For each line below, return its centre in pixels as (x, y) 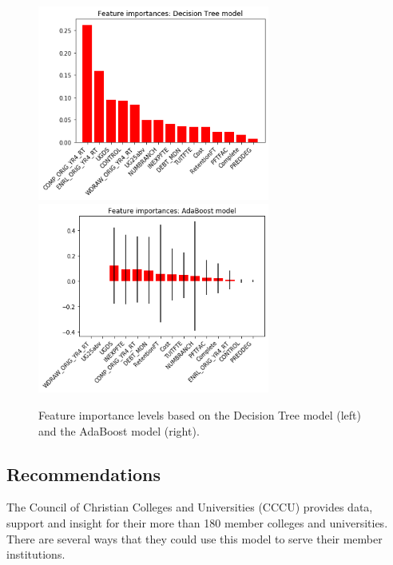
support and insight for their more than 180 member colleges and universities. (197, 522)
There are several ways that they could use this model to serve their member (195, 538)
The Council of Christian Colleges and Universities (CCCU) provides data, (190, 507)
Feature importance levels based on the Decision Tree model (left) (200, 414)
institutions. (36, 554)
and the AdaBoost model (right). (119, 430)
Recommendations (83, 473)
